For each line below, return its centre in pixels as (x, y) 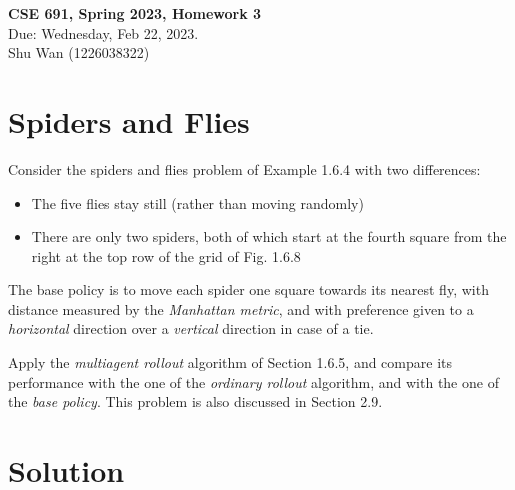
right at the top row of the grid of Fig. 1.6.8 (166, 255)
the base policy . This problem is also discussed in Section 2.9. (195, 401)
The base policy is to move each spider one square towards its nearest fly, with (248, 289)
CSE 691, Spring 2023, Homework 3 (135, 13)
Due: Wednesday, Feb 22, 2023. (103, 32)
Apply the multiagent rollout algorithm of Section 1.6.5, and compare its (230, 362)
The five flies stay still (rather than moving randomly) (197, 202)
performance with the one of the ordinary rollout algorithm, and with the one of (253, 381)
